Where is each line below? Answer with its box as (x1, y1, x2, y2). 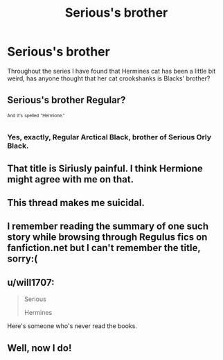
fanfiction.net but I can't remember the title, (7, 242, 201, 254)
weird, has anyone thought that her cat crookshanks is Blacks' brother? (7, 74, 211, 83)
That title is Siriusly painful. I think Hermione (7, 162, 203, 174)
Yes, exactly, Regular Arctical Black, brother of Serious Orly (7, 132, 212, 142)
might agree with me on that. (7, 173, 134, 185)
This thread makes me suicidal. (7, 197, 145, 209)
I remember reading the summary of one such (7, 221, 209, 232)
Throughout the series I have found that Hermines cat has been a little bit (7, 67, 216, 75)
